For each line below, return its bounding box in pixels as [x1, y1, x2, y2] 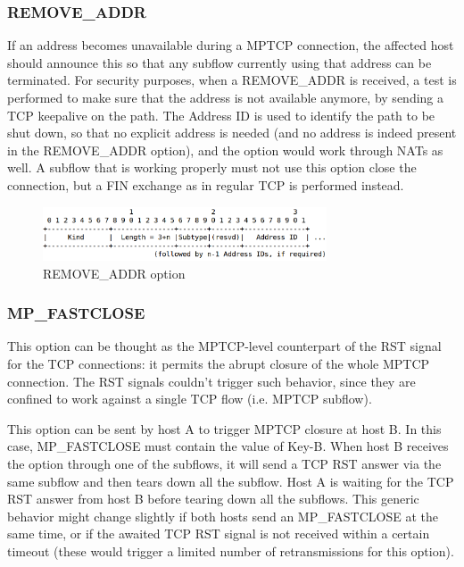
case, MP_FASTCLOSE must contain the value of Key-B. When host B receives [7, 437, 449, 455]
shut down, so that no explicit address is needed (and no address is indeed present [7, 123, 457, 142]
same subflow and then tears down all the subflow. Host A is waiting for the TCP [7, 471, 454, 490]
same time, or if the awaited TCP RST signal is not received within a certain [7, 524, 430, 543]
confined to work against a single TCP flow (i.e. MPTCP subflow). [7, 389, 372, 408]
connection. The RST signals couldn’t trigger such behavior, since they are [7, 371, 416, 390]
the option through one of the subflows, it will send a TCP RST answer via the [7, 454, 442, 472]
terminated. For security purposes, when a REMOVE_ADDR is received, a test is [7, 71, 457, 89]
